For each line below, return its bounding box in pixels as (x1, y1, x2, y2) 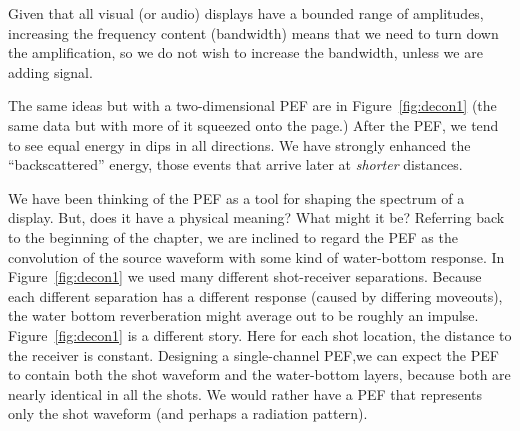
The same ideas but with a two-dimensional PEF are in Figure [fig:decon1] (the (8, 95, 497, 116)
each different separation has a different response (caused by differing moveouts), (8, 285, 503, 306)
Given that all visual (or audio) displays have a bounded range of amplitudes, (8, 3, 484, 23)
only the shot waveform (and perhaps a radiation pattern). (8, 403, 368, 424)
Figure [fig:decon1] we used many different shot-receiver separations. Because (8, 266, 482, 287)
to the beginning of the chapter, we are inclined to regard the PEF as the (8, 226, 458, 247)
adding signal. (8, 61, 93, 82)
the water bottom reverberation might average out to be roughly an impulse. (8, 305, 479, 326)
